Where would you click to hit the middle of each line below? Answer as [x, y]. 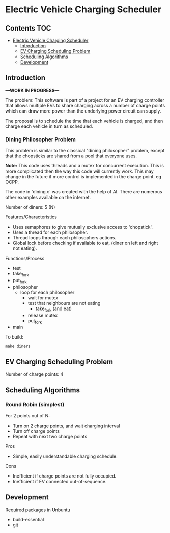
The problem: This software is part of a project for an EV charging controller [85, 100]
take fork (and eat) [54, 309]
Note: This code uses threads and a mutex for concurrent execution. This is [85, 166]
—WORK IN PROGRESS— [32, 90]
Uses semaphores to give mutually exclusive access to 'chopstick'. [83, 227]
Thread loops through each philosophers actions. [64, 238]
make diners [18, 346]
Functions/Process [25, 259]
